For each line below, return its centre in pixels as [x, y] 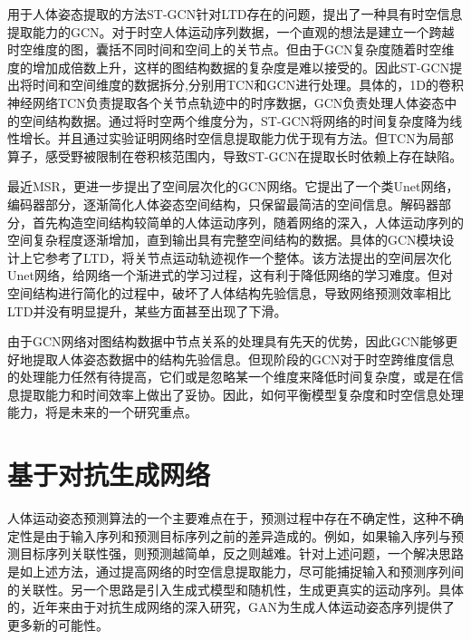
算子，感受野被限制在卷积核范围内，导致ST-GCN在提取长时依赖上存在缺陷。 [235, 155]
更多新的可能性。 [58, 624]
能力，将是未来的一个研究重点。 [102, 412]
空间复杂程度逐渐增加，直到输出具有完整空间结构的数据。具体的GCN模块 [225, 240]
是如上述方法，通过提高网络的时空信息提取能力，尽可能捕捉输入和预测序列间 [235, 571]
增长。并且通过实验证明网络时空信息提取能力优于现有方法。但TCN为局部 [236, 138]
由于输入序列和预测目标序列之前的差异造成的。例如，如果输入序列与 [248, 535]
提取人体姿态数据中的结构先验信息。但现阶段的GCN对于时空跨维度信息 [243, 359]
